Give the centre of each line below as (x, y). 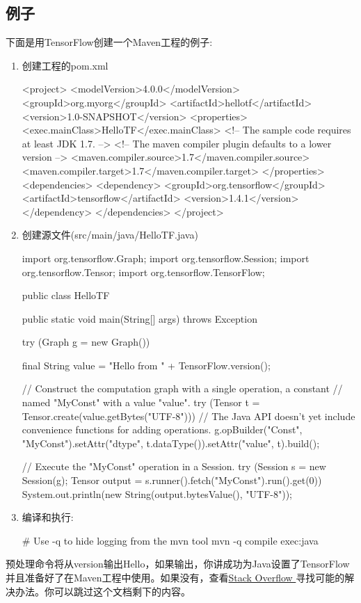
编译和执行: (48, 517)
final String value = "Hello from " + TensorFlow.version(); (146, 365)
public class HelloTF (66, 295)
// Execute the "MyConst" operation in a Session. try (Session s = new (174, 466)
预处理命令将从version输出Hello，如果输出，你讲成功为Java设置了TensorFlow (178, 564)
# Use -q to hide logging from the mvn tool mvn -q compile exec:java (170, 540)
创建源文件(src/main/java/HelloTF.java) (110, 235)
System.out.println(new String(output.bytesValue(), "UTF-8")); (157, 493)
